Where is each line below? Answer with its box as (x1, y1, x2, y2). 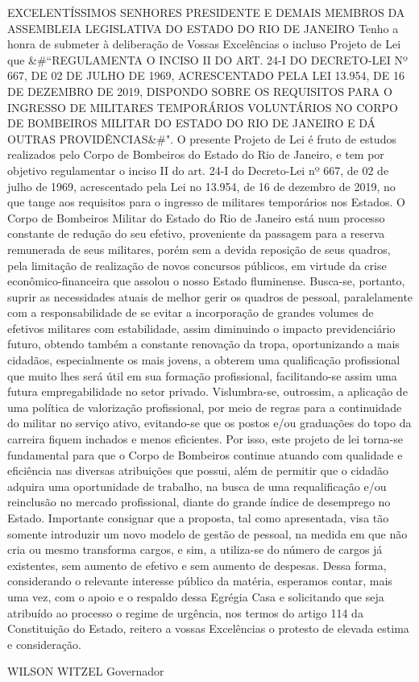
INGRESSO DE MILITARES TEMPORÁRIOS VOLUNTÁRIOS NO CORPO (7, 98, 398, 115)
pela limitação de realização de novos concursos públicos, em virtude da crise (7, 256, 387, 273)
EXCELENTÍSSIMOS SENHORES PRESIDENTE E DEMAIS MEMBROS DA (7, 4, 405, 20)
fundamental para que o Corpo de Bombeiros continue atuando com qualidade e (7, 446, 403, 463)
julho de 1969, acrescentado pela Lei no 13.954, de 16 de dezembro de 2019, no (7, 177, 396, 194)
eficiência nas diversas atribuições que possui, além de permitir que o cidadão (7, 462, 389, 479)
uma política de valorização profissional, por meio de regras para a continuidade (7, 398, 402, 415)
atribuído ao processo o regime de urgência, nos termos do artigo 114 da (7, 604, 363, 621)
